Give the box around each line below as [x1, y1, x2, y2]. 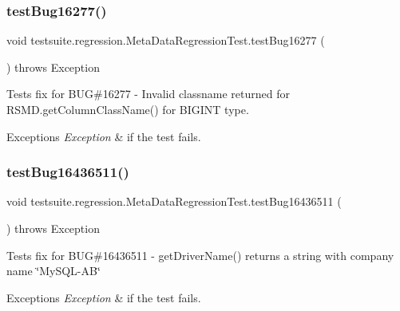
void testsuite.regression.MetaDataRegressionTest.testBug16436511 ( [6, 193, 342, 210]
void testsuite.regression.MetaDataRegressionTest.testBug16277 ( [6, 32, 325, 49]
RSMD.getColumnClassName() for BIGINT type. [6, 101, 249, 117]
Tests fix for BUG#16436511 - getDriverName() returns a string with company [6, 246, 394, 263]
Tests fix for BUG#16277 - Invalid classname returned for [6, 85, 291, 102]
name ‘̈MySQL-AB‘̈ [6, 262, 101, 279]
